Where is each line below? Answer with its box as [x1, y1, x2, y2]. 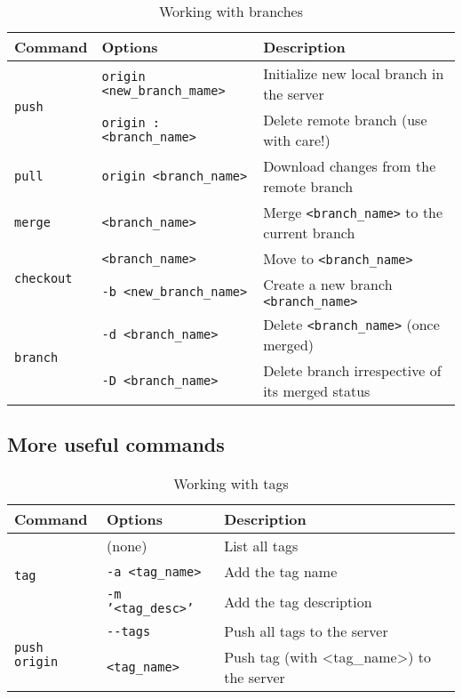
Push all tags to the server [224, 621, 388, 642]
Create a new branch [263, 274, 393, 294]
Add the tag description [224, 591, 372, 612]
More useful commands [7, 430, 225, 458]
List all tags [224, 535, 299, 557]
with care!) [263, 130, 331, 150]
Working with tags [173, 473, 289, 494]
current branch [263, 222, 355, 243]
